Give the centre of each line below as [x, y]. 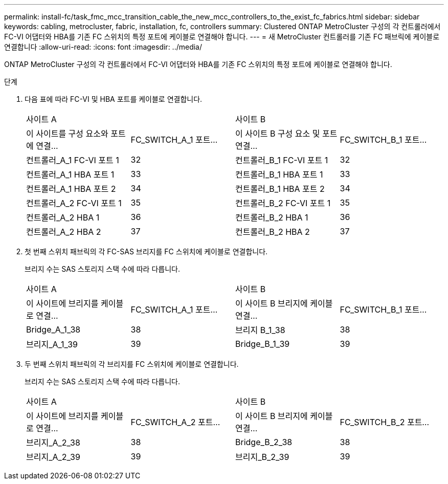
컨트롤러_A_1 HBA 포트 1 [70, 174]
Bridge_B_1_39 [263, 344]
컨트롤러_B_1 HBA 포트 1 [279, 174]
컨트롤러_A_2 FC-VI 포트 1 [74, 203]
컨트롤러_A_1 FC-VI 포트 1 [73, 160]
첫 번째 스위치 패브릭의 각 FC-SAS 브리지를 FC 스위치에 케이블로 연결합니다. [146, 251]
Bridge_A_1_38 [53, 329]
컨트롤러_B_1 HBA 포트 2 [280, 189]
